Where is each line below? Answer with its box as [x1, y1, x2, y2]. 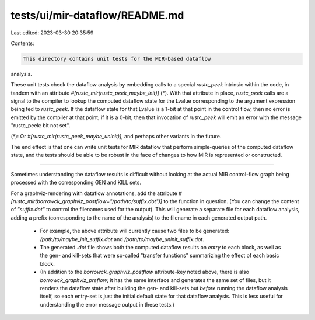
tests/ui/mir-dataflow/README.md [10, 9, 184, 22]
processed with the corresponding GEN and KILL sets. [10, 179, 142, 186]
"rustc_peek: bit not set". [10, 122, 71, 129]
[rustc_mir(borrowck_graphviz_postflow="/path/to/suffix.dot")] [10, 197, 163, 204]
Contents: [10, 40, 34, 47]
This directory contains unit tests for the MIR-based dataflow [23, 55, 211, 62]
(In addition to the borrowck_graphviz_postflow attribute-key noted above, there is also [40, 269, 250, 276]
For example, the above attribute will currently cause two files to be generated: [40, 228, 230, 235]
